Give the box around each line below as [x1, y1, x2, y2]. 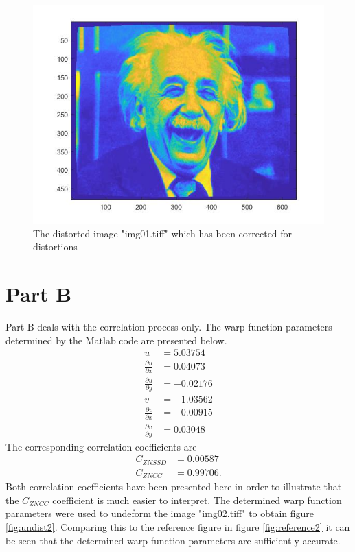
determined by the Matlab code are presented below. [5, 333, 227, 347]
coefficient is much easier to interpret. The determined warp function [52, 492, 342, 507]
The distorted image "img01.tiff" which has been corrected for [33, 226, 293, 240]
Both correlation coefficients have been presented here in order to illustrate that [5, 479, 342, 494]
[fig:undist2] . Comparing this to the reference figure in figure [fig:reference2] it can [5, 519, 350, 533]
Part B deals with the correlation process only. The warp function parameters [5, 319, 332, 333]
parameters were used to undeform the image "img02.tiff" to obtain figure [5, 506, 314, 520]
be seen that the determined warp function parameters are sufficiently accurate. [5, 533, 341, 547]
